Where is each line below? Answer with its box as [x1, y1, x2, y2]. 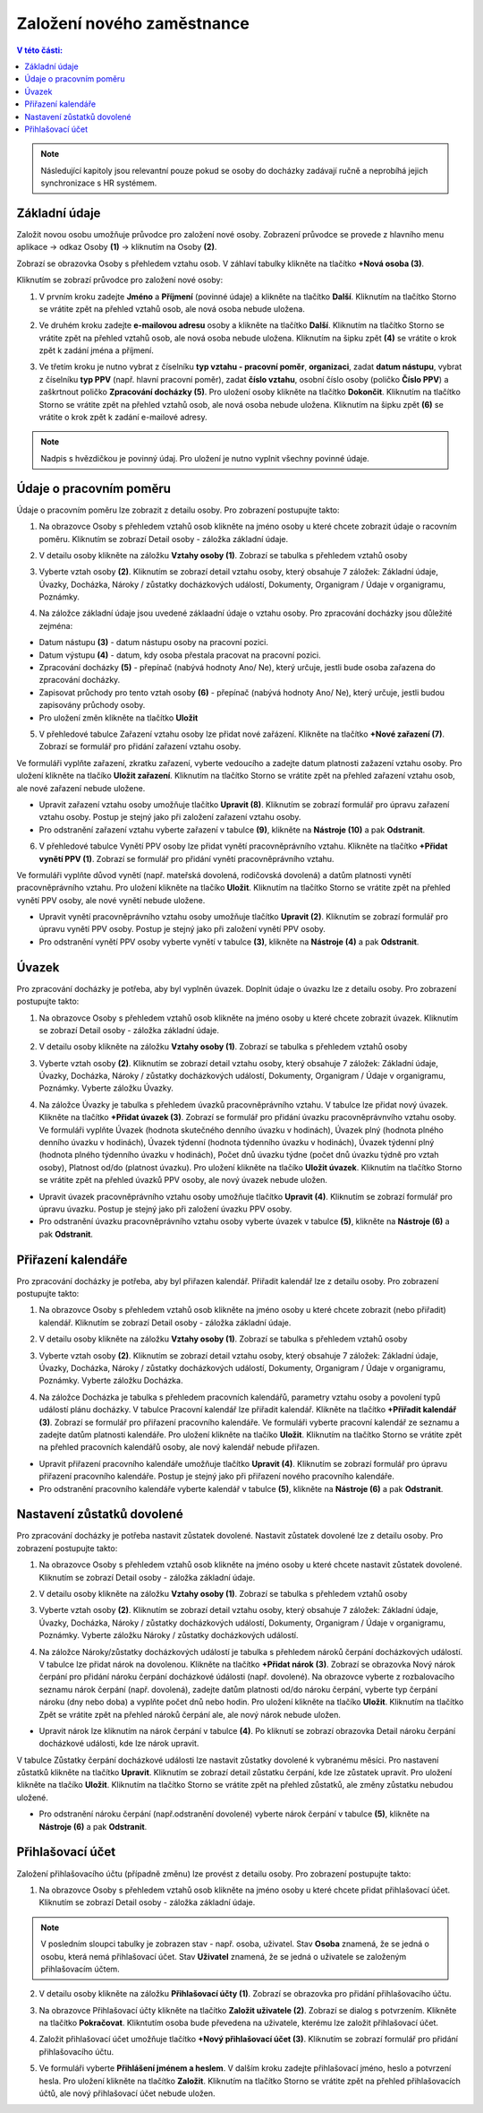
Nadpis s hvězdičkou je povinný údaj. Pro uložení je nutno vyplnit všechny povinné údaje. [40, 453, 370, 463]
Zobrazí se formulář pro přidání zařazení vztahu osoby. [38, 741, 241, 752]
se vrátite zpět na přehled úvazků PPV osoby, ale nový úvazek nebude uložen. [38, 1175, 328, 1186]
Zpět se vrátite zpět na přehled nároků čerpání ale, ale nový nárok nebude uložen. [38, 1709, 342, 1720]
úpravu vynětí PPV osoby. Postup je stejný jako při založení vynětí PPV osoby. [38, 924, 326, 935]
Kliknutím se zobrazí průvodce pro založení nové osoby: [16, 274, 224, 286]
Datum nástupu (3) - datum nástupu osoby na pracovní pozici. [38, 637, 268, 648]
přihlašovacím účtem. [40, 1963, 120, 1974]
